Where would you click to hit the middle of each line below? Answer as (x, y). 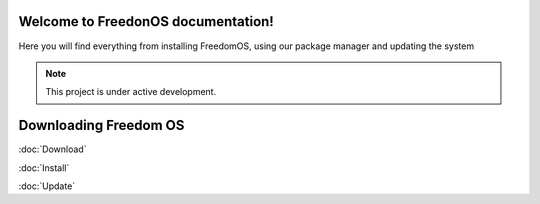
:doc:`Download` (52, 149)
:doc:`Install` (44, 167)
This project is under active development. (131, 92)
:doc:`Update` (47, 186)
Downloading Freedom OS (101, 125)
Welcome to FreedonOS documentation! (146, 21)
